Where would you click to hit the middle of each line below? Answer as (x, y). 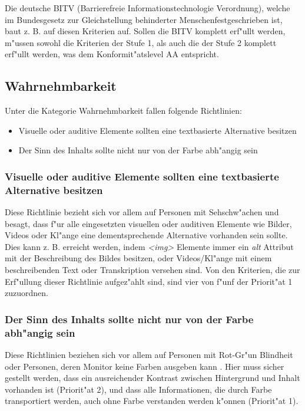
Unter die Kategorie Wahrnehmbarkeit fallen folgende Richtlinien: (123, 111)
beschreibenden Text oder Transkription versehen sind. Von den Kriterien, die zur (152, 270)
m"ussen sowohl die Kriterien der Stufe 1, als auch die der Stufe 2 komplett (141, 42)
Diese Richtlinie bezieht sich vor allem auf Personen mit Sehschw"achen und (142, 212)
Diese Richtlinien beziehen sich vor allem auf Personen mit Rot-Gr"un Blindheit (149, 354)
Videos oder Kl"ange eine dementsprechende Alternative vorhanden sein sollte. (146, 235)
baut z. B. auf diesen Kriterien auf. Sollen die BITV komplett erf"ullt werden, (145, 31)
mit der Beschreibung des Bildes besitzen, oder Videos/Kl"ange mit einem (138, 258)
